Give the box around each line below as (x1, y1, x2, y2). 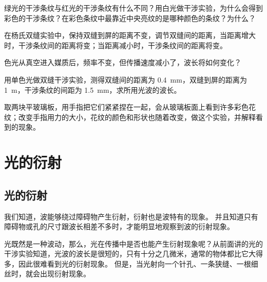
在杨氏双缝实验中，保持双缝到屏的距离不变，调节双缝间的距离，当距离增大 (4, 30, 256, 41)
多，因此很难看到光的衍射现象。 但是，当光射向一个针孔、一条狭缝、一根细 (4, 258, 258, 269)
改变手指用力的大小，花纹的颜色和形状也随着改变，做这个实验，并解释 (18, 111, 256, 122)
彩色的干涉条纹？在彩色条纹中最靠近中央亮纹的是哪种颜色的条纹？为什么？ (4, 12, 256, 23)
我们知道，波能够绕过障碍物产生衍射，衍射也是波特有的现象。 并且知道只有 (4, 211, 258, 221)
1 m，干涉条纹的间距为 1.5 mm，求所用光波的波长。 (4, 84, 181, 95)
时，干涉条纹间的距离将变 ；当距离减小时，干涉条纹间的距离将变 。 (4, 39, 227, 50)
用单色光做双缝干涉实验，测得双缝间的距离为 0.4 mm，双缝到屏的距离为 (4, 74, 247, 85)
